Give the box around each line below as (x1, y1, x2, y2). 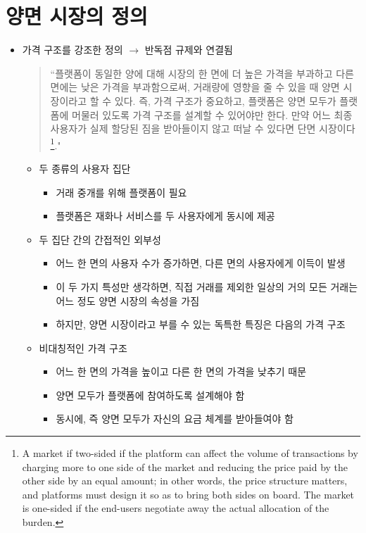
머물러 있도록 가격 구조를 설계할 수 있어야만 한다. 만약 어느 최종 (72, 107, 353, 122)
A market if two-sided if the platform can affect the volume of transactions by (22, 446, 358, 460)
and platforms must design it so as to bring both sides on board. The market (22, 487, 355, 501)
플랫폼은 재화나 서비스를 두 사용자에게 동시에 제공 (56, 208, 275, 223)
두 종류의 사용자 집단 (39, 161, 131, 175)
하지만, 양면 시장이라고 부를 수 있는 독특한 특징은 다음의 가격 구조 (56, 317, 346, 332)
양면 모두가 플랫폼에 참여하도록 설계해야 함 (56, 387, 245, 402)
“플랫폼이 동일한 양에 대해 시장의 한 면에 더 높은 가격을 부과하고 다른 (50, 65, 355, 80)
